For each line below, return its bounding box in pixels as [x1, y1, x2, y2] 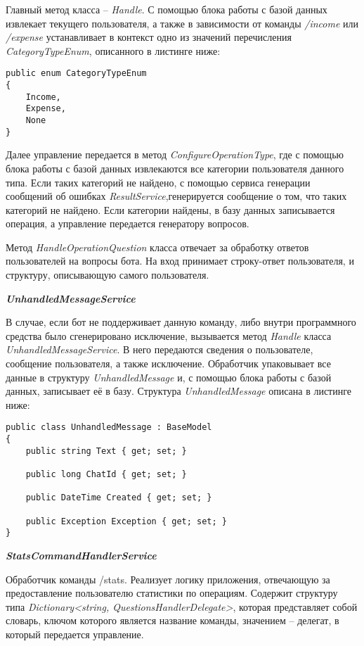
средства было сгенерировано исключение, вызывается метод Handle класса [6, 328, 332, 343]
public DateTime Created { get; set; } [25, 493, 212, 503]
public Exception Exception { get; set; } [25, 516, 227, 526]
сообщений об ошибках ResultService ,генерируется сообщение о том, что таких [6, 189, 347, 203]
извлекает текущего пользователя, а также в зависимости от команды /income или [6, 15, 359, 30]
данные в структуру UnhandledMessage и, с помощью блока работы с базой [6, 369, 332, 384]
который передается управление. [6, 626, 144, 641]
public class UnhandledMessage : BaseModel [6, 422, 212, 433]
